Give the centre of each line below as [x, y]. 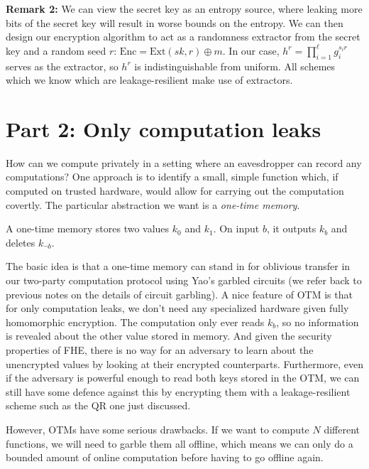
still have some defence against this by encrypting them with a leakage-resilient [178, 391]
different [342, 429]
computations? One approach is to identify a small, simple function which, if [172, 177]
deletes [21, 242]
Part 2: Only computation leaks [164, 128]
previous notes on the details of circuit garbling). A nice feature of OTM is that [179, 294]
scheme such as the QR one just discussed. [98, 405]
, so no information [318, 322]
